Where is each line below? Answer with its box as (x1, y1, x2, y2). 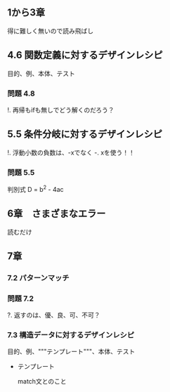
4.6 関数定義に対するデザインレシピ (7, 49, 163, 61)
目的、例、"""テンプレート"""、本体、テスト (7, 347, 136, 356)
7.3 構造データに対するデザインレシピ (7, 330, 135, 340)
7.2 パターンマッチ (7, 273, 70, 282)
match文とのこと (17, 377, 67, 386)
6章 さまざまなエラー (7, 208, 106, 220)
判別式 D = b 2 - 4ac (7, 184, 65, 193)
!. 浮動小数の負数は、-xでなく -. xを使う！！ (7, 148, 136, 157)
